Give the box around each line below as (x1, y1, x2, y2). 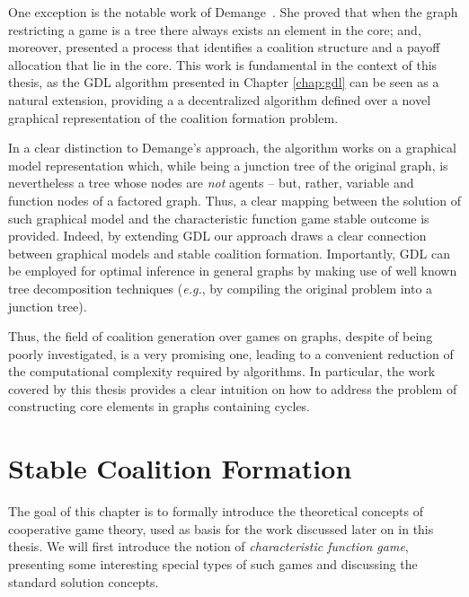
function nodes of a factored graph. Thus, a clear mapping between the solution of (8, 190, 461, 209)
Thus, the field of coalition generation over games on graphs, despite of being (8, 327, 433, 346)
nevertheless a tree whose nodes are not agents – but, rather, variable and (8, 173, 414, 192)
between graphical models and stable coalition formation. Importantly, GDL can (8, 243, 450, 262)
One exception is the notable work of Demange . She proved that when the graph (8, 3, 458, 21)
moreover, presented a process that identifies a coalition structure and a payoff (8, 38, 440, 57)
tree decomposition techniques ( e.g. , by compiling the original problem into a (8, 278, 433, 297)
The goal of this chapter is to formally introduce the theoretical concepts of (8, 502, 423, 521)
